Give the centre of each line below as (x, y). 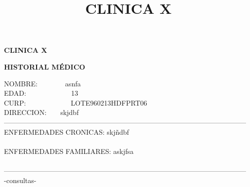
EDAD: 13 (41, 93)
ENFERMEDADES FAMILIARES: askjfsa (69, 151)
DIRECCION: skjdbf (42, 112)
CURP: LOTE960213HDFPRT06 (76, 102)
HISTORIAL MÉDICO (45, 66)
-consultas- (20, 180)
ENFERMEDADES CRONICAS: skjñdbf (67, 131)
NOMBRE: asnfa (42, 83)
